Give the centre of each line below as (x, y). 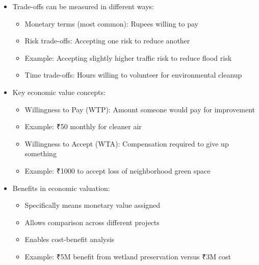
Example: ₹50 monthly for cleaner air (83, 126)
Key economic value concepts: (59, 92)
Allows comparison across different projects (92, 222)
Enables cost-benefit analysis (70, 239)
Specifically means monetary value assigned (93, 205)
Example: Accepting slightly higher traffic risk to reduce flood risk (128, 57)
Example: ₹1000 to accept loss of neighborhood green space (118, 170)
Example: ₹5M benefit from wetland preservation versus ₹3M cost (128, 256)
